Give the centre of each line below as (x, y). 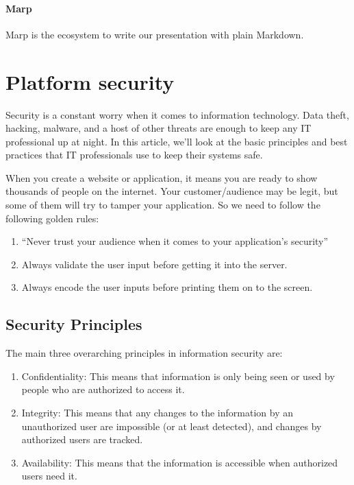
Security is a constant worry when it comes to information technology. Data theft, (177, 114)
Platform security (90, 81)
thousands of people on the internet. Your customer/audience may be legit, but (172, 191)
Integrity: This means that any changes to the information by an (157, 413)
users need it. (49, 476)
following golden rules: (52, 218)
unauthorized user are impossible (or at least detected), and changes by (172, 426)
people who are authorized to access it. (103, 389)
